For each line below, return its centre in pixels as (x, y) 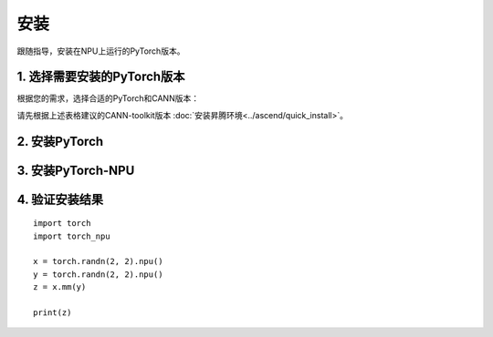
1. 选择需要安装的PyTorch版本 (101, 77)
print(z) (52, 313)
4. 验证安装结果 (60, 199)
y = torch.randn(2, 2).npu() (98, 274)
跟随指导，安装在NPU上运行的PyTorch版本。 (101, 51)
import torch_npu (72, 236)
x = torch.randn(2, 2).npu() (98, 261)
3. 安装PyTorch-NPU (76, 170)
